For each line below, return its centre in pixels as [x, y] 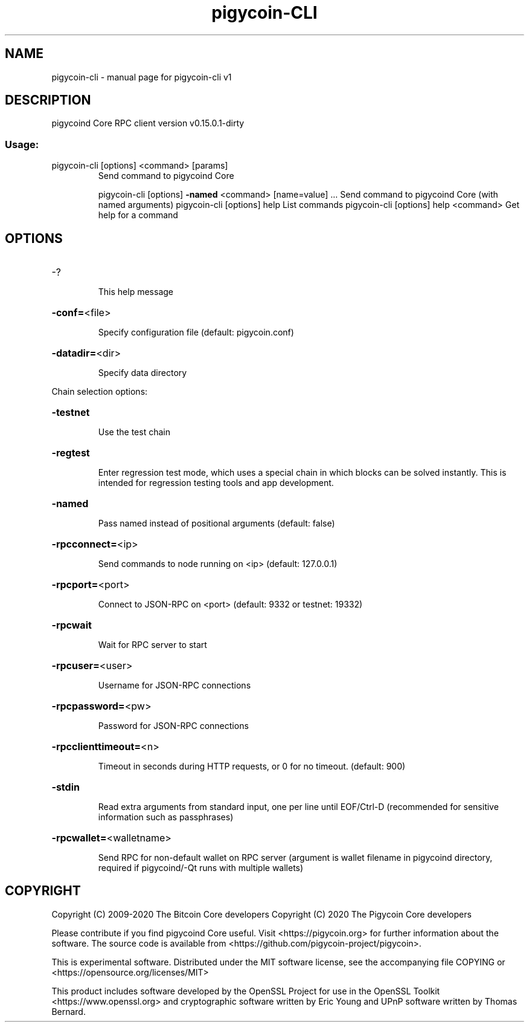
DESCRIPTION [48, 100]
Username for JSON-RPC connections [175, 685]
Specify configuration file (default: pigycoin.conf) [196, 332]
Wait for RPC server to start [152, 645]
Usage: [22, 144]
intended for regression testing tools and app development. [216, 483]
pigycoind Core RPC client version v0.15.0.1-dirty [148, 123]
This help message [136, 292]
